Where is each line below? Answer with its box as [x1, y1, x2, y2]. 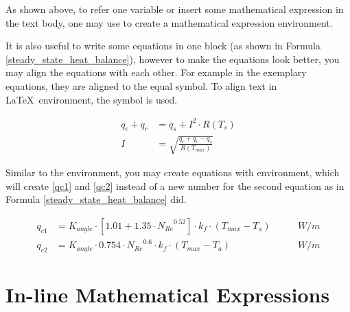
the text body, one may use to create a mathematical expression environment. [5, 15, 333, 29]
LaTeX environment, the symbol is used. [5, 92, 178, 106]
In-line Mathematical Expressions [5, 280, 330, 309]
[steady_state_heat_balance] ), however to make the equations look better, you [5, 51, 340, 66]
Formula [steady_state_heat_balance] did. [5, 192, 187, 206]
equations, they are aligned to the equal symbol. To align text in [5, 78, 277, 93]
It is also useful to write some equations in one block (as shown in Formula [5, 38, 320, 53]
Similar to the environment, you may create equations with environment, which [5, 165, 340, 180]
